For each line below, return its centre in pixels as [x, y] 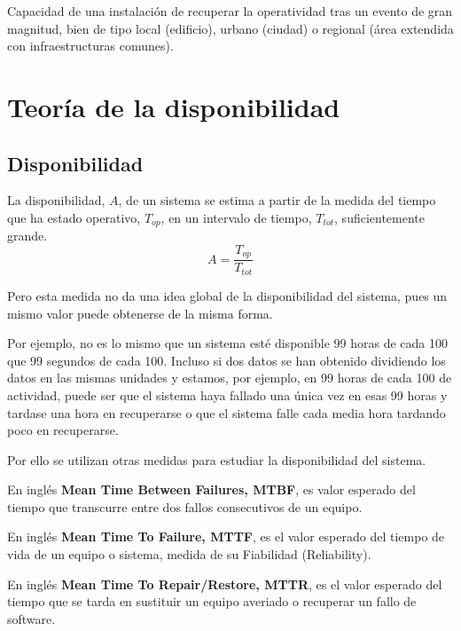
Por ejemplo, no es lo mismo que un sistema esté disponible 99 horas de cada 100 [227, 343]
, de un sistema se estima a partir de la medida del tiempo [277, 200]
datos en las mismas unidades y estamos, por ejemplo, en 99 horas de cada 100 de [230, 378]
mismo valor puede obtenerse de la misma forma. [140, 313]
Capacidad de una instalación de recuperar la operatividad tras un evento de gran [230, 11]
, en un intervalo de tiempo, [236, 217]
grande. [27, 236]
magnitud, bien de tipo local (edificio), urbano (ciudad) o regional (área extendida [230, 28]
